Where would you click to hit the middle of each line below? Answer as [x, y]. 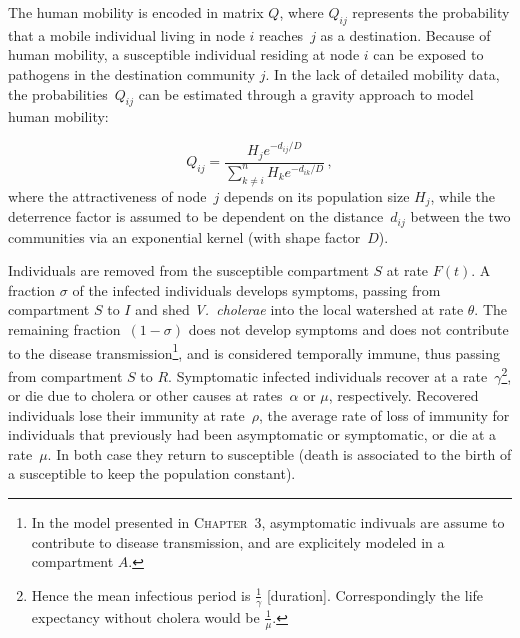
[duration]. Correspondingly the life [375, 594]
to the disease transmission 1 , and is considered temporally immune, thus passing [254, 351]
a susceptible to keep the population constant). [152, 473]
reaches [281, 34]
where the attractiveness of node [107, 195]
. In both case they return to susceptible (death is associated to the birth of [279, 453]
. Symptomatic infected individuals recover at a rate [328, 375]
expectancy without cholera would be [145, 616]
